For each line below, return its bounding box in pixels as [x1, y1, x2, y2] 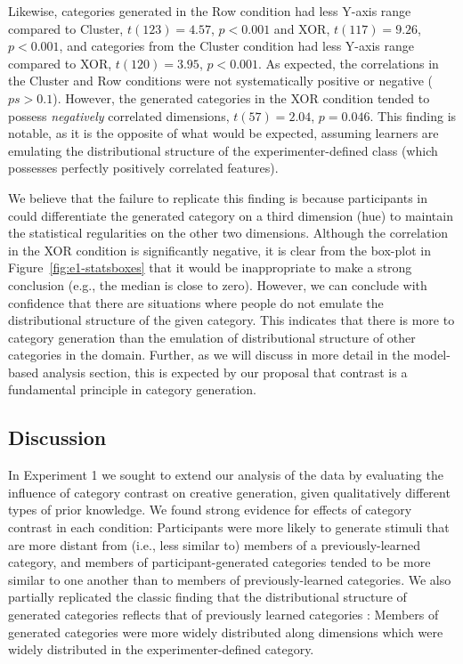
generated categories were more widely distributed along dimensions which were [8, 622, 443, 641]
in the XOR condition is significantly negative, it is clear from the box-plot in [8, 240, 431, 259]
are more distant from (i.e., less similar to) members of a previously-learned [8, 535, 421, 554]
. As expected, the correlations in [258, 53, 439, 72]
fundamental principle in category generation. [8, 380, 256, 399]
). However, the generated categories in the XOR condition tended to [53, 88, 430, 107]
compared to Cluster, [8, 19, 124, 37]
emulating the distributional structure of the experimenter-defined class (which [8, 141, 438, 159]
